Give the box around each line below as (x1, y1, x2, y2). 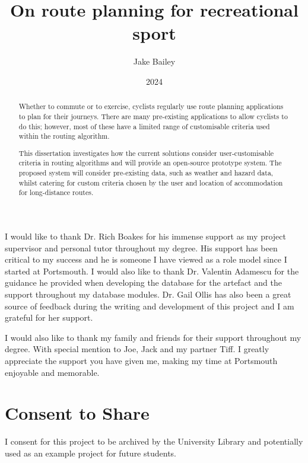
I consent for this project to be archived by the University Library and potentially (5, 435, 303, 448)
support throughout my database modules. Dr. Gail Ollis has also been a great (5, 288, 291, 301)
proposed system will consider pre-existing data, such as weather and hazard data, (18, 168, 274, 178)
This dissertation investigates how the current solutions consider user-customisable (18, 148, 274, 158)
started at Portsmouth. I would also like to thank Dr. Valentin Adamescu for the (5, 264, 299, 277)
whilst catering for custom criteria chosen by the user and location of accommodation (18, 177, 283, 187)
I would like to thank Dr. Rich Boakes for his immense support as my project (5, 230, 286, 242)
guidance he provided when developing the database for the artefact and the (5, 276, 282, 289)
